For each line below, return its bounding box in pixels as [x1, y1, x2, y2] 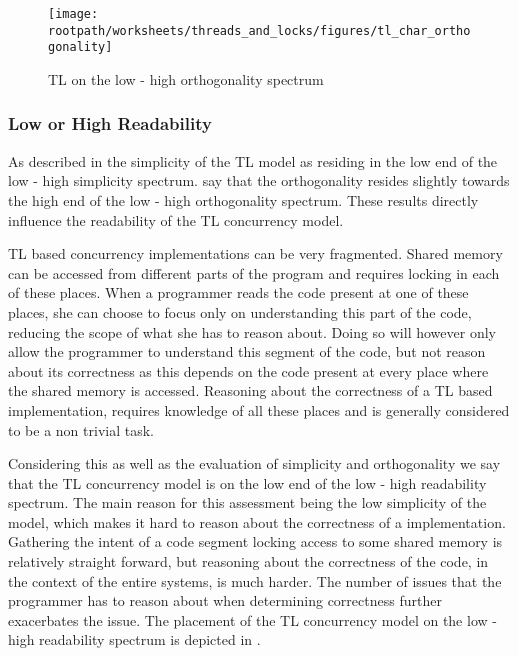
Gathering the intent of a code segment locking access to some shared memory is [8, 531, 503, 552]
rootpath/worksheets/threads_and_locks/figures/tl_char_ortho [48, 23, 471, 38]
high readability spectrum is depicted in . [8, 629, 261, 650]
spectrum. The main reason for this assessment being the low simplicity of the [8, 492, 487, 513]
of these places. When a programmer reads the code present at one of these [8, 282, 469, 303]
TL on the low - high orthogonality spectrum [48, 68, 324, 89]
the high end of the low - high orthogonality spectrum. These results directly [8, 189, 479, 210]
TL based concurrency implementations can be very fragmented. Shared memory [8, 243, 503, 264]
